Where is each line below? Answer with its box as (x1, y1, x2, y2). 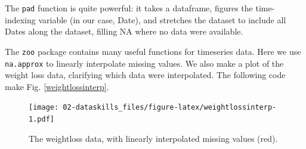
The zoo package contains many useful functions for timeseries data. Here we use (5, 45, 301, 57)
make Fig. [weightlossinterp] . (5, 80, 109, 92)
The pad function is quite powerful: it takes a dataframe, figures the (5, 2, 253, 14)
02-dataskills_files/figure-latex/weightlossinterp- (63, 103, 277, 112)
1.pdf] (29, 115, 54, 123)
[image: (29, 103, 59, 112)
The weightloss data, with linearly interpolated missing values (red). (29, 132, 278, 144)
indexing (5, 13, 36, 26)
